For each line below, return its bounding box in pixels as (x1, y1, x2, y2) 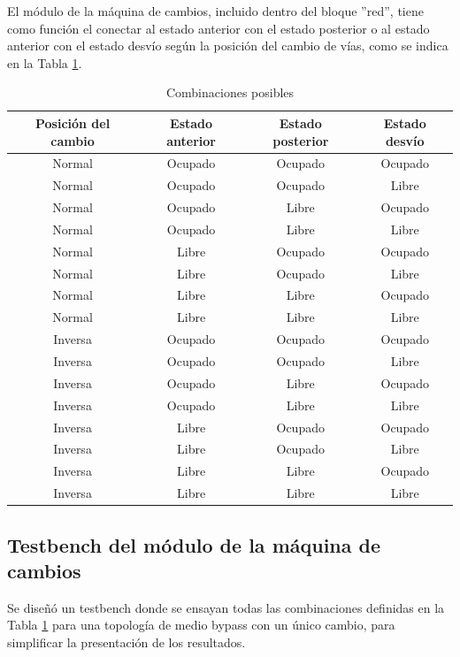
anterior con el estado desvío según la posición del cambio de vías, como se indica (7, 36, 448, 55)
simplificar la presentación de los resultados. (7, 632, 246, 651)
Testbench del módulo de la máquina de (7, 531, 381, 558)
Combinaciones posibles (165, 83, 295, 102)
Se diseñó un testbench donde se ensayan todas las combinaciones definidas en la (7, 598, 445, 616)
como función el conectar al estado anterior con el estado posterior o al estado (7, 19, 430, 37)
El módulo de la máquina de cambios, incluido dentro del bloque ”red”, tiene (7, 2, 424, 19)
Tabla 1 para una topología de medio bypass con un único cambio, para (7, 615, 395, 634)
